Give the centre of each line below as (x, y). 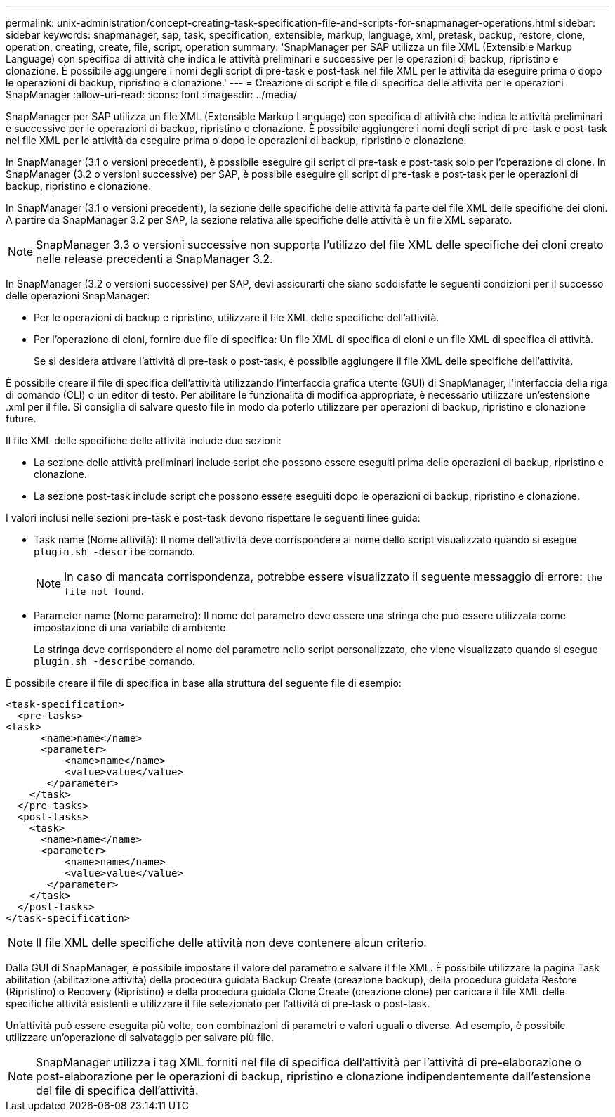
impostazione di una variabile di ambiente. (131, 627)
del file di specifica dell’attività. (117, 1090)
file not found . (104, 590)
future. (21, 419)
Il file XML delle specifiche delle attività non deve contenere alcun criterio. (231, 943)
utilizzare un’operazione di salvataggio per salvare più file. (140, 1037)
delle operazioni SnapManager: (78, 296)
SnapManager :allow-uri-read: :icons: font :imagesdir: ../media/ (151, 95)
